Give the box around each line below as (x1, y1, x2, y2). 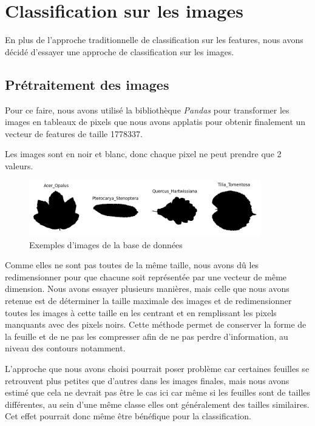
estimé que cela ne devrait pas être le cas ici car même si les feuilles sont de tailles (5, 386, 311, 399)
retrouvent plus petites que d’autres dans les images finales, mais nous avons (5, 374, 290, 387)
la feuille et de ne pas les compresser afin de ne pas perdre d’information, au (5, 330, 288, 342)
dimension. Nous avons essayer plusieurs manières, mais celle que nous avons (5, 282, 290, 295)
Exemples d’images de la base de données (29, 238, 183, 251)
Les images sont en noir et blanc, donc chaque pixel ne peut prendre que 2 (5, 147, 282, 160)
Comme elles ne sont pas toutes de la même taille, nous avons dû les (5, 259, 259, 271)
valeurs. (5, 159, 33, 172)
